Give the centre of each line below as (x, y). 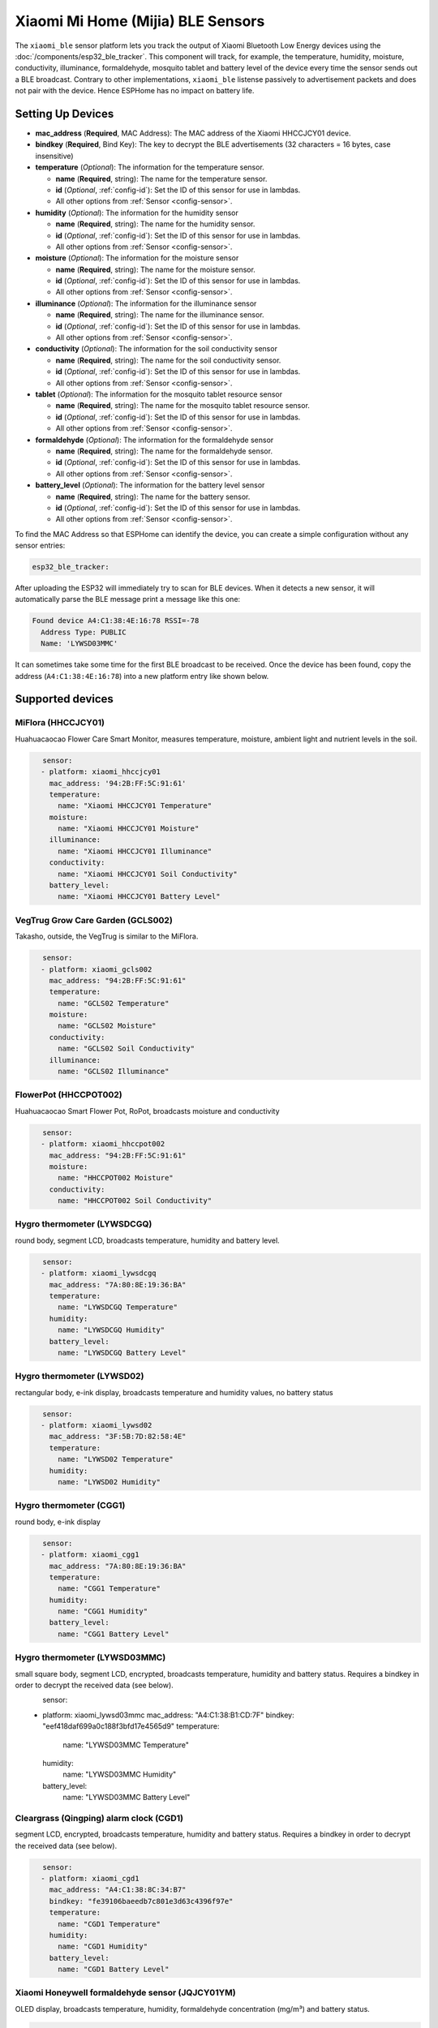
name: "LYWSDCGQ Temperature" (118, 1307)
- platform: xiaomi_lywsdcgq (99, 1273)
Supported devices (64, 699)
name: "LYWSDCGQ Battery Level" (122, 1352)
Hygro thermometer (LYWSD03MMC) (90, 1657)
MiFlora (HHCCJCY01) (60, 723)
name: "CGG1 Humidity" (103, 1611)
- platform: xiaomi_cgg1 (90, 1555)
